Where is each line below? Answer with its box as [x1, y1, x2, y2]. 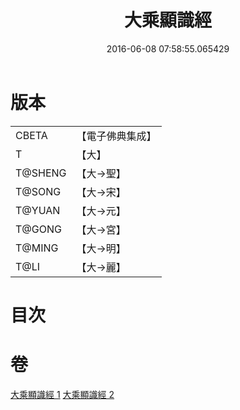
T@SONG [15, 184, 62, 198]
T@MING [15, 241, 59, 255]
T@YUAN [15, 203, 61, 217]
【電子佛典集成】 [76, 129, 157, 143]
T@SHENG [15, 166, 67, 180]
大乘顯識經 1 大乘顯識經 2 [10, 388, 115, 400]
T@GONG [15, 222, 62, 236]
